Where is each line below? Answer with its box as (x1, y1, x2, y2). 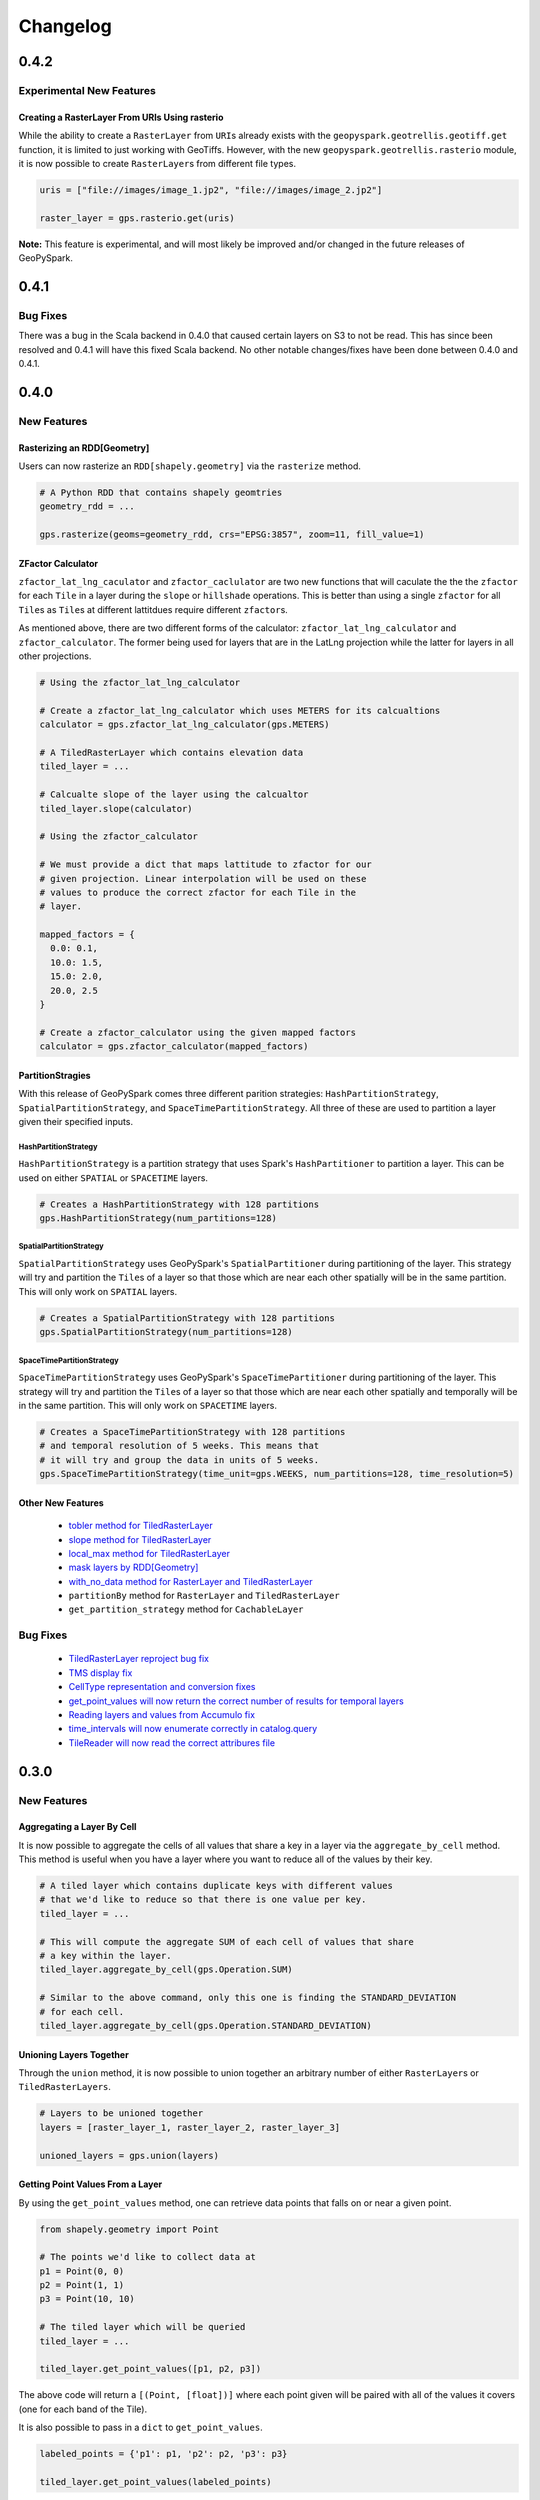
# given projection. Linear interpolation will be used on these (39, 873, 367, 884)
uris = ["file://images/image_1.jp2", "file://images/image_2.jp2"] (39, 184, 383, 195)
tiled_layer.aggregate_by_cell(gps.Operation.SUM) (39, 1964, 294, 1975)
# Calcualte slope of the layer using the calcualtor (39, 789, 309, 800)
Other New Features (18, 1496, 104, 1509)
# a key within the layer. (39, 1950, 172, 1962)
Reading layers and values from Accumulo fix (68, 1708, 255, 1720)
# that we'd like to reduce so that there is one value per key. (39, 1894, 367, 1905)
